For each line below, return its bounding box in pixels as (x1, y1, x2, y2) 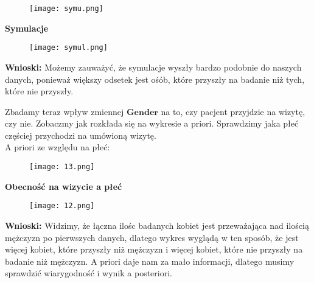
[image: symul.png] (29, 43, 108, 52)
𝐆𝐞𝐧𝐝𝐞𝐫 (126, 108, 158, 117)
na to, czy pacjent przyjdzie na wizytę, (161, 105, 305, 117)
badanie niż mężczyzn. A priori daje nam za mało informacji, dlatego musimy (5, 254, 295, 267)
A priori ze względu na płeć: (5, 141, 110, 153)
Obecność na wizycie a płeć (5, 180, 122, 192)
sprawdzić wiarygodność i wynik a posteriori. (5, 267, 172, 279)
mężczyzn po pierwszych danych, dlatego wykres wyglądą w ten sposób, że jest (5, 231, 299, 243)
